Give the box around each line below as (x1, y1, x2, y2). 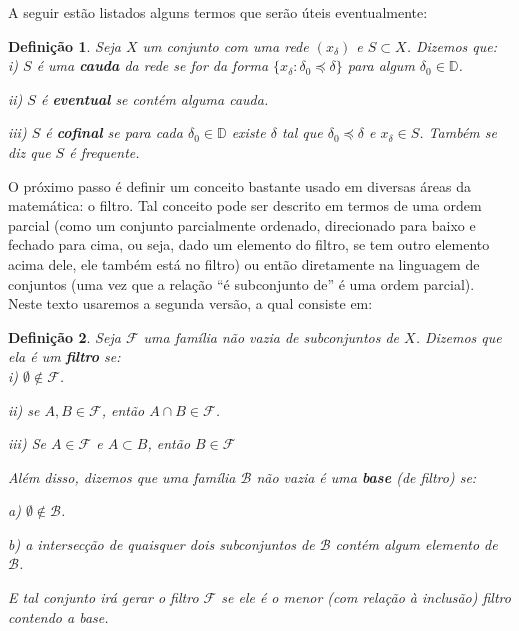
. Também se (419, 122, 497, 143)
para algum (347, 55, 415, 76)
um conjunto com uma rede (142, 35, 309, 56)
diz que (8, 141, 51, 162)
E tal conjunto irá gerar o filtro (8, 587, 199, 608)
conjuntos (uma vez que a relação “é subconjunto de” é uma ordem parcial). (8, 273, 475, 294)
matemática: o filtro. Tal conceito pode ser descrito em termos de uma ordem (8, 195, 482, 216)
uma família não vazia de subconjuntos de (143, 326, 400, 347)
